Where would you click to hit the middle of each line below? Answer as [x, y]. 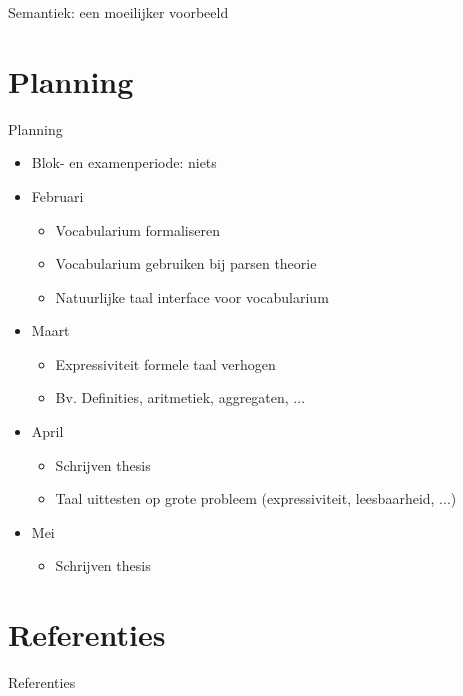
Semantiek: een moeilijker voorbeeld [118, 12]
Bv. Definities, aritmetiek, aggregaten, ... [180, 397]
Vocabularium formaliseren [137, 229]
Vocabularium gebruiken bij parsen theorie [186, 263]
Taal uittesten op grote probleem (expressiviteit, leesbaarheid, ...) [256, 498]
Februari [57, 195]
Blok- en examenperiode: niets [124, 162]
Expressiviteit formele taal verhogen [165, 363]
